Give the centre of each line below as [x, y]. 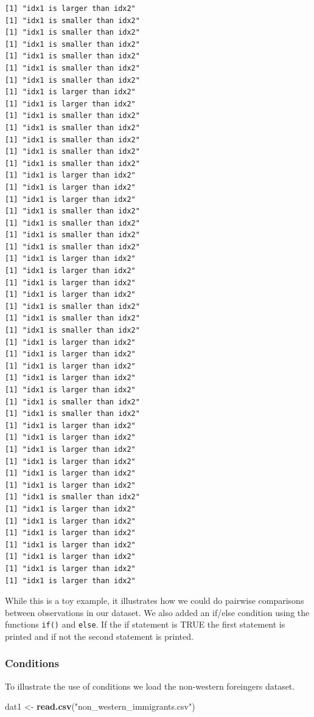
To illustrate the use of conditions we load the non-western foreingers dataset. [150, 686]
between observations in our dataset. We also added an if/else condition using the [157, 612]
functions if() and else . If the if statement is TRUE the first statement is [145, 624]
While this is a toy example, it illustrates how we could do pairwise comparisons [155, 601]
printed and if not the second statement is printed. [99, 636]
